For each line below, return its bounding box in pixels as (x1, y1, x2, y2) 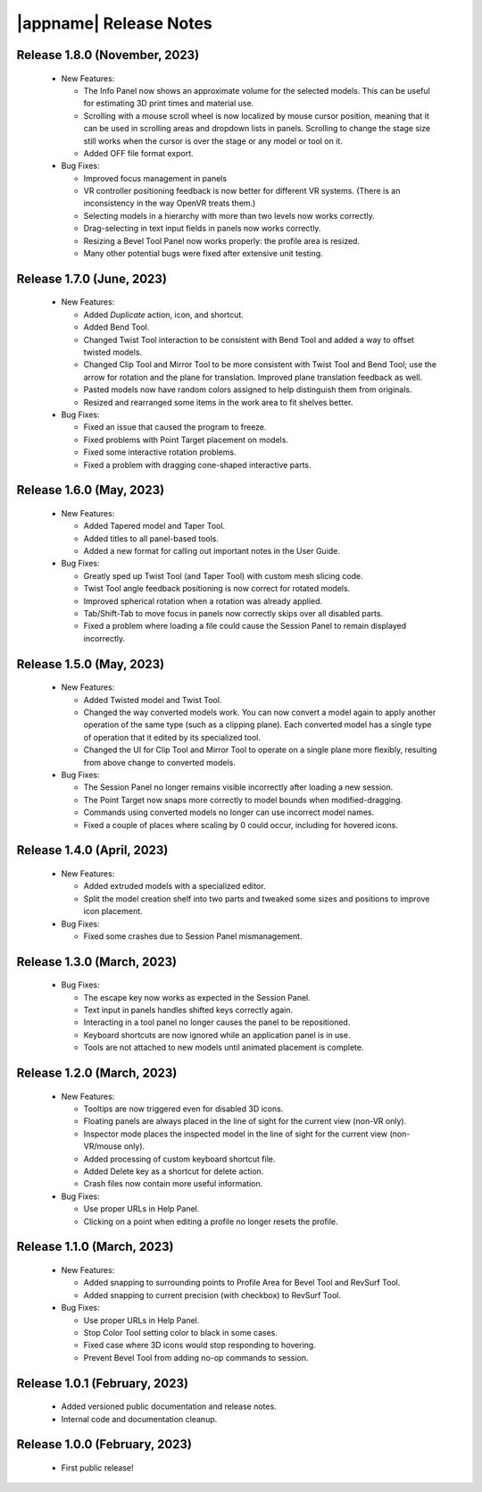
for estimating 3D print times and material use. (83, 98, 254, 109)
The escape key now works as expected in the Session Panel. (83, 992, 312, 1002)
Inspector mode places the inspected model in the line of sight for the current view (83, 1128, 388, 1139)
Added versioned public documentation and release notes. (61, 1401, 277, 1412)
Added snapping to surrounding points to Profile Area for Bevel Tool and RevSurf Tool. (83, 1278, 401, 1288)
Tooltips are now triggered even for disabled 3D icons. (83, 1103, 284, 1114)
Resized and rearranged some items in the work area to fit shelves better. (83, 397, 353, 407)
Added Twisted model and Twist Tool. (83, 694, 222, 705)
